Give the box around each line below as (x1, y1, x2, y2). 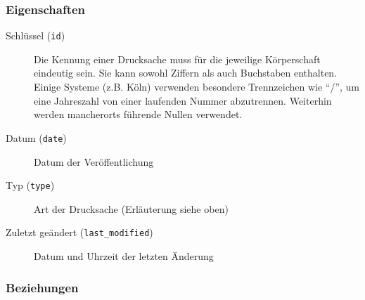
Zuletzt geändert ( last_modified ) (6, 225, 153, 240)
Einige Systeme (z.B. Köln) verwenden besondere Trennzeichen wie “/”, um (34, 79, 360, 94)
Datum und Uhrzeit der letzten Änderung (34, 249, 214, 263)
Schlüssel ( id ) (6, 28, 65, 43)
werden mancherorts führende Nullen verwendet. (34, 107, 243, 122)
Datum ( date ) (6, 130, 67, 145)
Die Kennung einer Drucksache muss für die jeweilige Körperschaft (34, 51, 321, 66)
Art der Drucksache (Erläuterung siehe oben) (34, 201, 229, 216)
